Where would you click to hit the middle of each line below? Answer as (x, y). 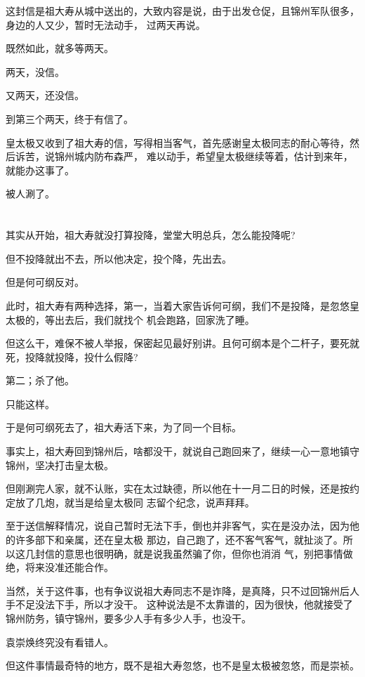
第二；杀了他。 (40, 380)
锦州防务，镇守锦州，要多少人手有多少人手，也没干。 (128, 618)
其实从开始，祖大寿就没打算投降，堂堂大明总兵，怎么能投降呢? (151, 235)
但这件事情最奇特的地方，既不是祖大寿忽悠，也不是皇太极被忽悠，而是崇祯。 (182, 665)
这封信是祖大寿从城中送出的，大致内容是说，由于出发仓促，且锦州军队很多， (182, 11)
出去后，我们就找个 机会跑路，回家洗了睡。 (154, 319)
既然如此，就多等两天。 (60, 48)
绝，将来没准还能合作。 (60, 567)
